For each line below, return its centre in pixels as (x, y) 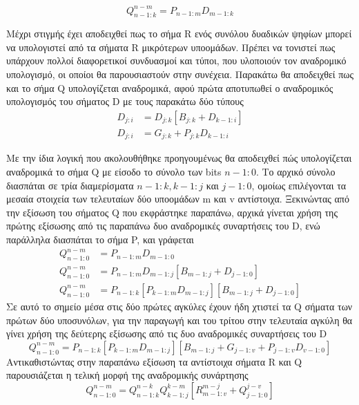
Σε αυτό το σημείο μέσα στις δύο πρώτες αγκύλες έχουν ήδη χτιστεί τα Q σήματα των (179, 306)
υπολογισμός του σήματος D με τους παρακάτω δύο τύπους (125, 101)
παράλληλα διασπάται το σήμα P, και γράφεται (100, 239)
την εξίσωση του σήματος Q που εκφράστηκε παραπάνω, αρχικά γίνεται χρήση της (172, 212)
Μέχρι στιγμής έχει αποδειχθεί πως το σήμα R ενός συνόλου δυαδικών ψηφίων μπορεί (179, 34)
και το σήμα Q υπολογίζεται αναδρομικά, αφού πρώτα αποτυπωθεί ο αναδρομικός (170, 87)
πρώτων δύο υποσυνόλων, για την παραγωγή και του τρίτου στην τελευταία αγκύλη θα (179, 320)
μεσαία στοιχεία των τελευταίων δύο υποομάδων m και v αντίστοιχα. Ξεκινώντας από (178, 199)
